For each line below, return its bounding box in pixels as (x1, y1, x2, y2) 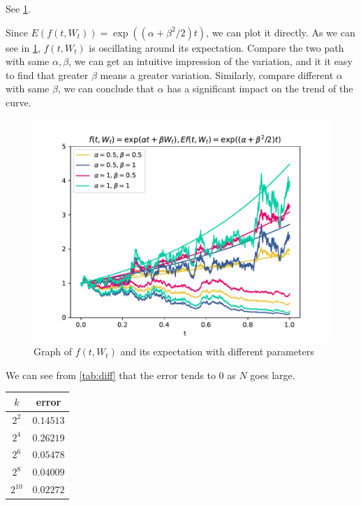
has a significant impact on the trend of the (167, 81, 353, 96)
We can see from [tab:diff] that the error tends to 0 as (6, 367, 236, 382)
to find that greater (6, 67, 89, 82)
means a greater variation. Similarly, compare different (100, 67, 334, 82)
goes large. (250, 367, 295, 382)
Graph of (34, 344, 72, 359)
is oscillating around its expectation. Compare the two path (89, 40, 344, 55)
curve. (6, 94, 31, 109)
